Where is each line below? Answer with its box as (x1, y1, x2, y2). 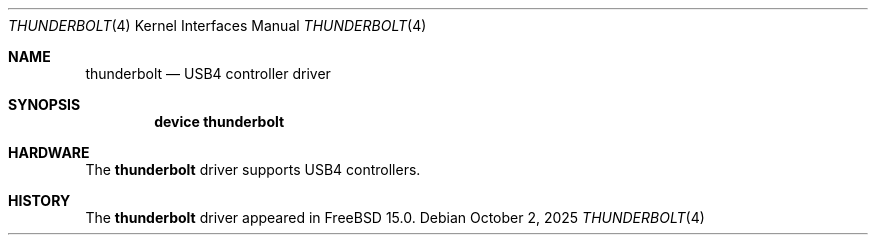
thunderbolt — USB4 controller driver (85, 65, 331, 82)
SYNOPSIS (8, 96, 81, 113)
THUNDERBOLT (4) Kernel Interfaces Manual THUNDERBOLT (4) (8, 17, 427, 34)
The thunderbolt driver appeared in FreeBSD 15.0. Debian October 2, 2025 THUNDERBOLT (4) (85, 209, 705, 226)
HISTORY (8, 192, 71, 209)
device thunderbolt (154, 113, 285, 130)
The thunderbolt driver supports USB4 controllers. (85, 161, 421, 178)
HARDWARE (8, 144, 90, 161)
